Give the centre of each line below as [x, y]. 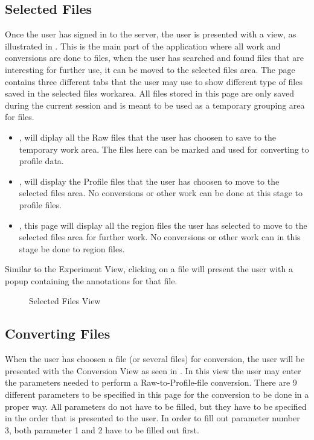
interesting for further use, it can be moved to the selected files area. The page [150, 69]
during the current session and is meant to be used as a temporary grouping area [155, 105]
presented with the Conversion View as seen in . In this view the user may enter [153, 370]
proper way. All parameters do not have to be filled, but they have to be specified [156, 406]
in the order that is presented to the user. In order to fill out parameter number [152, 418]
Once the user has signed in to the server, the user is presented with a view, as [151, 34]
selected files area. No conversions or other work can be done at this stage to [161, 193]
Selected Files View [65, 301]
